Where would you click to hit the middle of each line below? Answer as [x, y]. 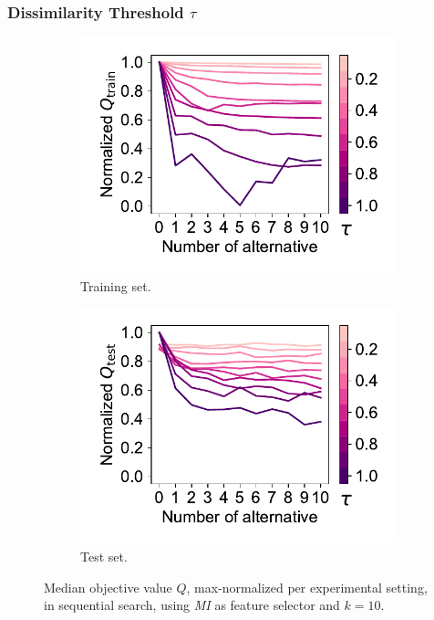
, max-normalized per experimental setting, [307, 587]
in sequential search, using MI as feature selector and [192, 605]
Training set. [116, 285]
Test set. [104, 556]
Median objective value [108, 587]
